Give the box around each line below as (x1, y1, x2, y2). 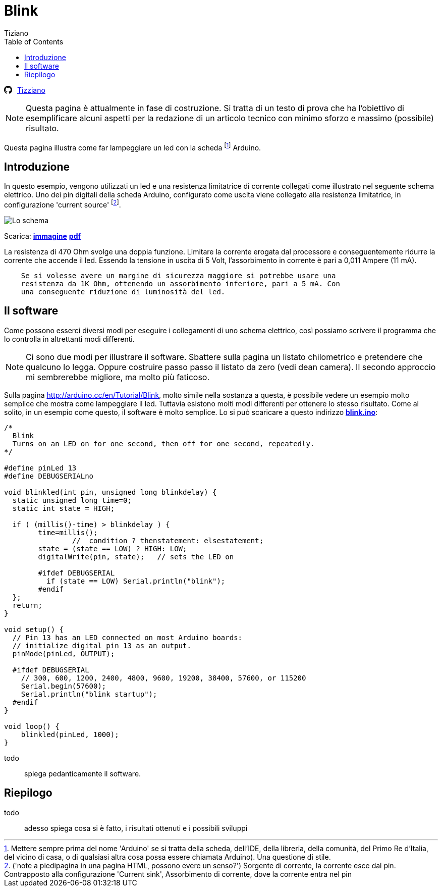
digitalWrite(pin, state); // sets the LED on (38, 552, 234, 561)
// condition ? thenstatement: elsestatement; (72, 536, 264, 545)
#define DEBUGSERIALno (4, 471, 94, 480)
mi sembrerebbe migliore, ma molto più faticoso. (26, 372, 210, 382)
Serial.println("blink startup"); (21, 690, 157, 698)
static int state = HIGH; (12, 504, 115, 512)
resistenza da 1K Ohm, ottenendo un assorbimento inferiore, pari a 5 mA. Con (21, 279, 340, 288)
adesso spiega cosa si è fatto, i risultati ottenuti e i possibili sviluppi (24, 823, 248, 832)
